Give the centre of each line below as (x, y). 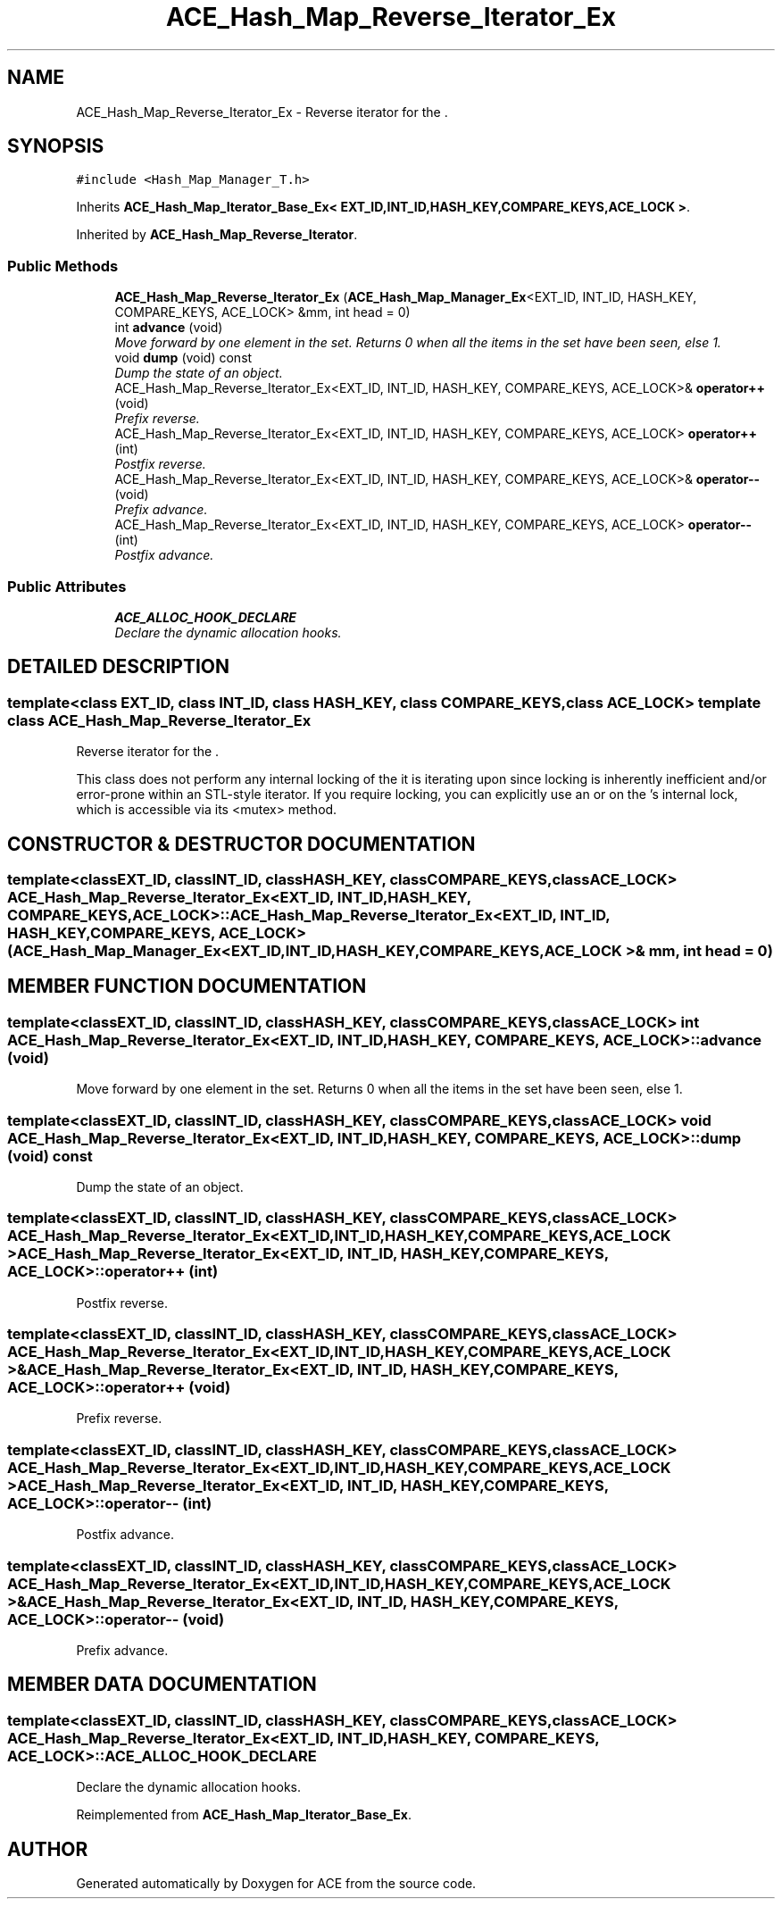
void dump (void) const (183, 358)
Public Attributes (67, 586)
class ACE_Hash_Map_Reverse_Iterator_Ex (159, 720)
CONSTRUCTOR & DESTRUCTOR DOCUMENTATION (241, 844)
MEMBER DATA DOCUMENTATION (162, 1685)
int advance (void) (169, 328)
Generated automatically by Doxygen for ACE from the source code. (276, 1884)
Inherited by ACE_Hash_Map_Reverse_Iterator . (217, 235)
